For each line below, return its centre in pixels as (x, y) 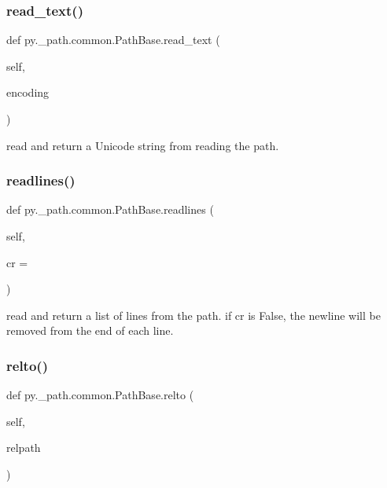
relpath (24, 448)
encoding (28, 92)
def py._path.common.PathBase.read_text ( (113, 40)
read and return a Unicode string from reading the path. (143, 145)
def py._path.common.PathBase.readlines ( (110, 209)
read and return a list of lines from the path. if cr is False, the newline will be (193, 315)
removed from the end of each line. (90, 330)
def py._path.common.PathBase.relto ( (100, 395)
